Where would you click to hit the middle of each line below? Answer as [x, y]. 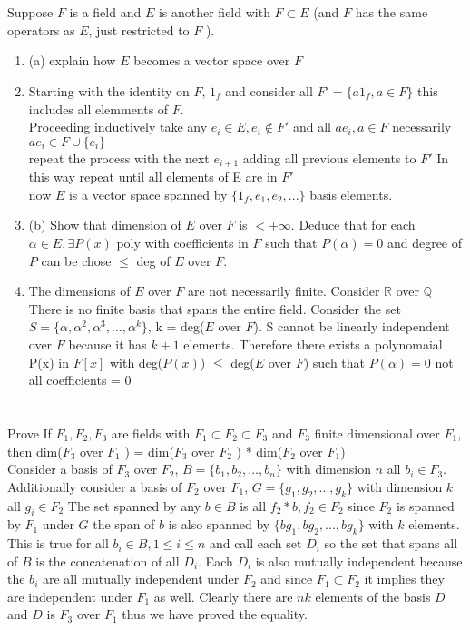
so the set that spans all [391, 543]
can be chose [76, 260]
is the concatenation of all [108, 561]
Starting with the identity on [109, 90]
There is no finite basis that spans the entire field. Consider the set [215, 308]
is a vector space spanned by [148, 194]
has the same [392, 12]
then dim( [35, 451]
